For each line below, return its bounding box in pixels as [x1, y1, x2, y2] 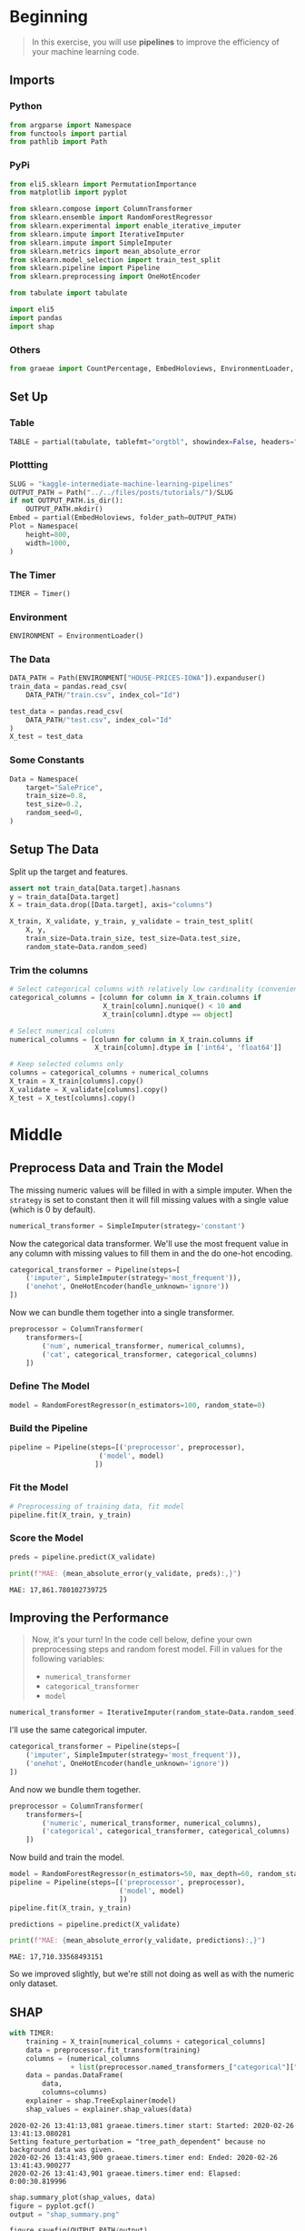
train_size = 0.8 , [25, 792, 88, 801]
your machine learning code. [31, 45, 140, 56]
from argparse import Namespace [9, 120, 132, 129]
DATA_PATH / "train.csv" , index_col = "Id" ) [25, 690, 181, 700]
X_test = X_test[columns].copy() [9, 1094, 136, 1103]
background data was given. [9, 2145, 116, 2154]
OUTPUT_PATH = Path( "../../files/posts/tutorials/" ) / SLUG [9, 488, 233, 497]
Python [9, 100, 43, 113]
